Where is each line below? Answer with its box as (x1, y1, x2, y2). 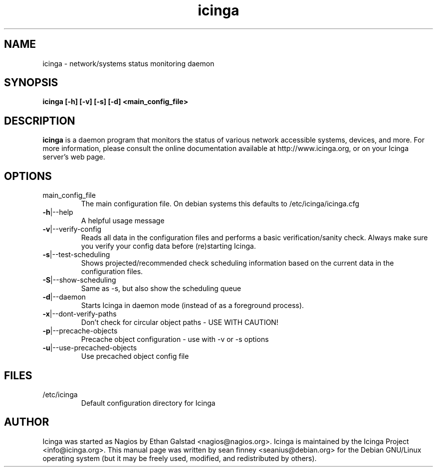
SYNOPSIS (4, 76, 58, 89)
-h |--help (42, 208, 73, 217)
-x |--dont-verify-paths (42, 310, 117, 318)
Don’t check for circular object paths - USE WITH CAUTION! (81, 318, 278, 327)
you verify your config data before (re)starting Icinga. (81, 242, 256, 251)
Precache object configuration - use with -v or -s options (81, 335, 269, 344)
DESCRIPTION (4, 114, 75, 127)
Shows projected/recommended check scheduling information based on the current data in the (81, 259, 394, 268)
